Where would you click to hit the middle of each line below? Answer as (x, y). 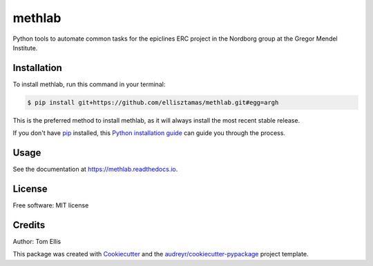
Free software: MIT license (51, 205)
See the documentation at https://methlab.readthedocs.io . (95, 170)
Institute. (25, 48)
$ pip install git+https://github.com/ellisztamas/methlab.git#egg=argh (153, 102)
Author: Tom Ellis (37, 241)
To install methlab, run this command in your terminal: (89, 84)
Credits (29, 225)
